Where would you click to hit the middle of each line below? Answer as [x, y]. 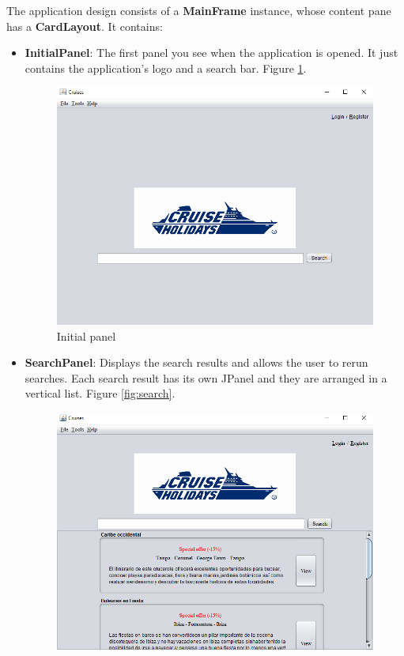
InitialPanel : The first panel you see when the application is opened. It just [211, 53]
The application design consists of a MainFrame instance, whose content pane [199, 10]
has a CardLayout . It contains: [85, 26]
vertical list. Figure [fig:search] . [100, 393]
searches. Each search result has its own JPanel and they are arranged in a [206, 377]
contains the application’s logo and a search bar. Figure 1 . [166, 68]
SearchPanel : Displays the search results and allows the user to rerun [196, 362]
